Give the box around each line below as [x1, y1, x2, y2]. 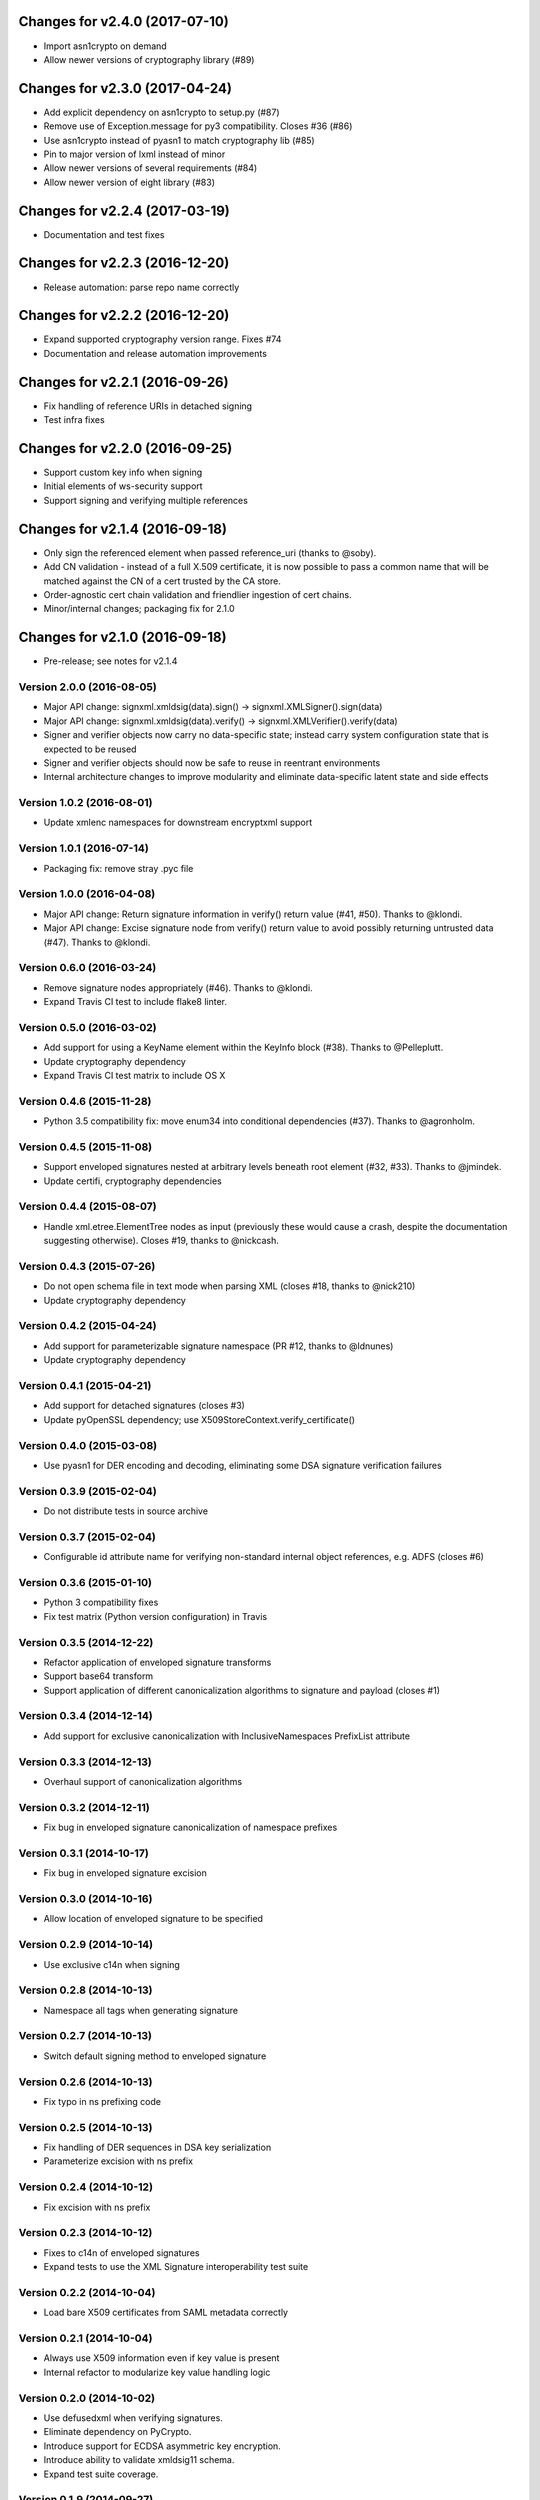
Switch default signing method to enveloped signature [43, 2050, 267, 2062]
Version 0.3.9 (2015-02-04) [18, 1484, 157, 1498]
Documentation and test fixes [43, 228, 165, 240]
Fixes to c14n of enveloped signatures [43, 2246, 200, 2259]
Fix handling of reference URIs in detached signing [43, 400, 253, 412]
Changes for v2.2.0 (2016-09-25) [18, 440, 233, 457]
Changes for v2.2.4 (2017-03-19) [18, 202, 230, 219]
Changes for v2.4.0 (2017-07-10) [18, 13, 229, 30]
